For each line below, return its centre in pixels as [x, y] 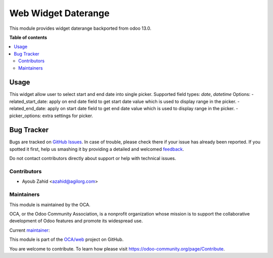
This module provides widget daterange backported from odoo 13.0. [80, 28]
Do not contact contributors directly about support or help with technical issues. [93, 159]
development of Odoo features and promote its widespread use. [76, 221]
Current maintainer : [30, 230]
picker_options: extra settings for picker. [51, 116]
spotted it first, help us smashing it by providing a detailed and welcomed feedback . [97, 149]
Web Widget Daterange [59, 13]
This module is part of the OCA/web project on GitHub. [66, 239]
